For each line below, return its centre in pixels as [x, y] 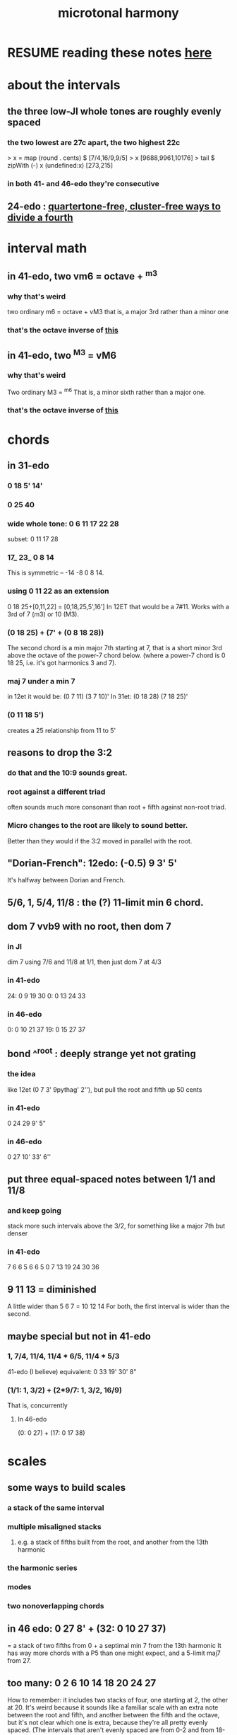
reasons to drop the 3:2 [60, 753]
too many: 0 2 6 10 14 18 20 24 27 [82, 1683]
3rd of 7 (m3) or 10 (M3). [43, 614]
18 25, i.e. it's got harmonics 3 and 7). [62, 663]
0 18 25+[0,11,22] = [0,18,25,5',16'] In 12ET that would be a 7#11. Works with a [118, 606]
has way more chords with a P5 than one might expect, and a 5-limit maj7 [114, 1653]
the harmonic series [42, 1567]
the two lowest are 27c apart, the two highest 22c [94, 142]
